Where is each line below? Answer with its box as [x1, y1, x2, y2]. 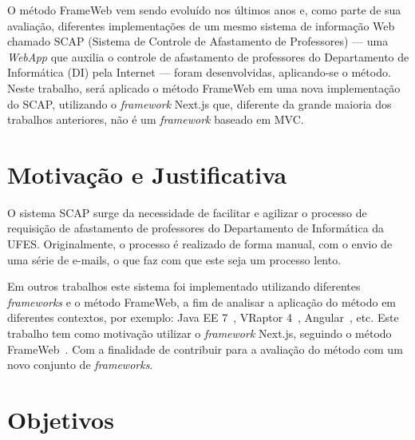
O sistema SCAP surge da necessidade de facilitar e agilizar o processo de [7, 204, 367, 220]
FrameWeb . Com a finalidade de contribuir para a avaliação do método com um [7, 340, 403, 357]
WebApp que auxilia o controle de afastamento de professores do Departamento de [7, 48, 409, 65]
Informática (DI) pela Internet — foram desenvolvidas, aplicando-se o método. [7, 64, 391, 81]
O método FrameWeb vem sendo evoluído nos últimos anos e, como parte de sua [7, 2, 401, 18]
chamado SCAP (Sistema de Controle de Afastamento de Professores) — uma [7, 33, 389, 50]
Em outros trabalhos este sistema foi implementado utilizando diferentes [7, 278, 361, 295]
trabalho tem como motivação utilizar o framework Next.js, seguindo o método [7, 325, 392, 342]
